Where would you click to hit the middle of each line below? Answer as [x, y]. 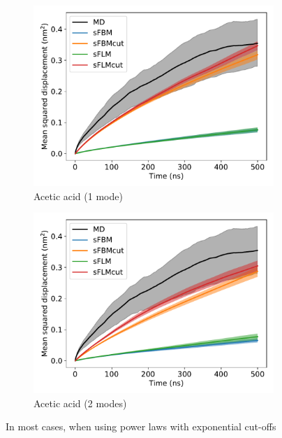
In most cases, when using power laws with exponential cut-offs [141, 426]
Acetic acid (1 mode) [78, 196]
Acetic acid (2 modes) [80, 403]
